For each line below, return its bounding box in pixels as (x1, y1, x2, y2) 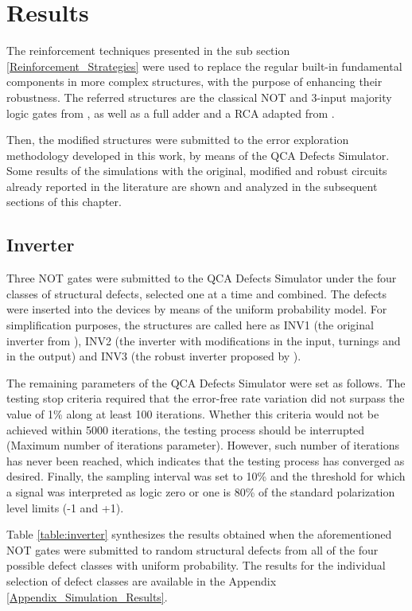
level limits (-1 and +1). (6, 499, 124, 516)
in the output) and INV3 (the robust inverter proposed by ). (6, 348, 301, 364)
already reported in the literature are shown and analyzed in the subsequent (6, 177, 378, 194)
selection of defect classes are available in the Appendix (6, 572, 277, 589)
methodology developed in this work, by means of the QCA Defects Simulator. (6, 146, 390, 163)
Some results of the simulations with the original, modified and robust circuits (6, 162, 387, 179)
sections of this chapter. (6, 193, 122, 210)
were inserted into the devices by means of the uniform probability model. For (6, 301, 387, 317)
